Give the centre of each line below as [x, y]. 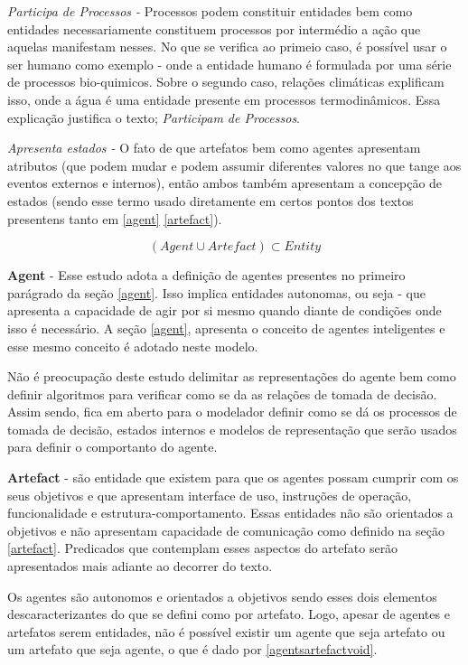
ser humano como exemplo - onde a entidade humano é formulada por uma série [229, 64]
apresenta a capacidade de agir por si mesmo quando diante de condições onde [225, 310]
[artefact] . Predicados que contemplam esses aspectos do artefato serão [203, 548]
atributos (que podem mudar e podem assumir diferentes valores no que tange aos [234, 165]
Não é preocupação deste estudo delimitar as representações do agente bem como [232, 376]
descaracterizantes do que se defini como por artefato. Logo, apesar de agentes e [229, 614]
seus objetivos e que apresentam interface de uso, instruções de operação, [210, 495]
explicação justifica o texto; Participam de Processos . [154, 117]
